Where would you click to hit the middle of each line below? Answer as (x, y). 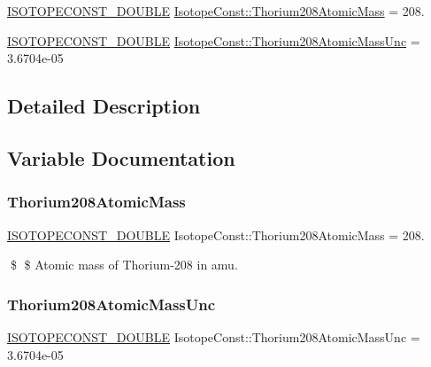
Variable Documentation (121, 157)
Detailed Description (104, 106)
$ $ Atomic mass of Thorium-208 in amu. (124, 265)
